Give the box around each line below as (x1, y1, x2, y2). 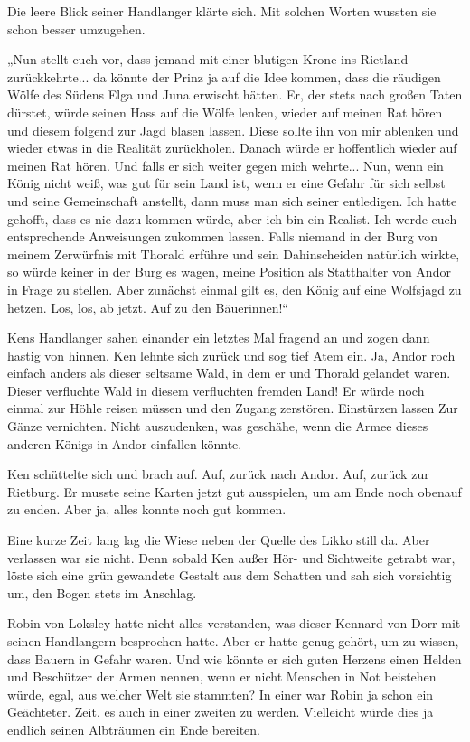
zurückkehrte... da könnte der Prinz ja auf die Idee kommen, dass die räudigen (7, 67, 441, 86)
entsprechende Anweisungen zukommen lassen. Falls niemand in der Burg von (7, 227, 438, 246)
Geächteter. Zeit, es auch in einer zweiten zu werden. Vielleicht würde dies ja (7, 702, 434, 721)
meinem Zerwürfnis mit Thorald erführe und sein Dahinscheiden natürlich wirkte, (7, 244, 460, 263)
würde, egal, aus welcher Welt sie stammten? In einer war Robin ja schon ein (7, 684, 434, 703)
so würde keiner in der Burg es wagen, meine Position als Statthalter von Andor (7, 262, 451, 281)
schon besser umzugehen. (7, 19, 146, 38)
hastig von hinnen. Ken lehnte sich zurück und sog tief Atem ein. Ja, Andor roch (7, 345, 456, 364)
